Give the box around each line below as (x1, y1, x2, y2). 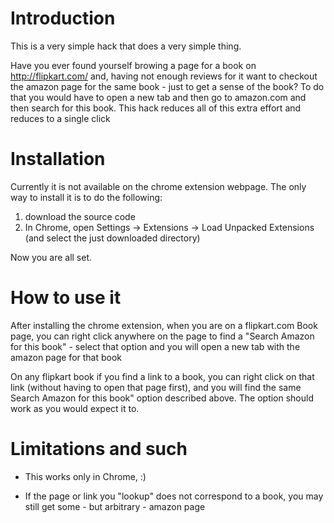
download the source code (24, 210, 136, 222)
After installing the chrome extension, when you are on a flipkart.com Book (10, 319, 318, 331)
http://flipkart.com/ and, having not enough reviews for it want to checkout (10, 70, 318, 82)
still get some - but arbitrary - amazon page (24, 500, 206, 512)
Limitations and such (10, 438, 188, 460)
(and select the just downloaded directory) (24, 232, 201, 244)
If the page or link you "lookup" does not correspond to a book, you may (24, 490, 324, 502)
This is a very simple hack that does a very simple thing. (10, 40, 242, 52)
